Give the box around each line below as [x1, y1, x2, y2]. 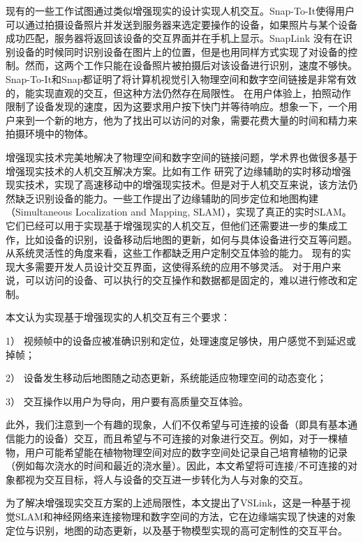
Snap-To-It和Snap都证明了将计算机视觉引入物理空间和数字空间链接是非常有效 [6, 71, 357, 86]
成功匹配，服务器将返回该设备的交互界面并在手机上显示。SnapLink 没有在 [6, 31, 343, 45]
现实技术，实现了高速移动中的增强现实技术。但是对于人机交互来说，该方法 [6, 177, 348, 192]
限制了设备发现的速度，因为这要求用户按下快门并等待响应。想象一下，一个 [6, 99, 348, 114]
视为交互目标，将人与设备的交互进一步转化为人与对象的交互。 [24, 472, 309, 486]
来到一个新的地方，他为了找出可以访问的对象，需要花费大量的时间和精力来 [15, 112, 357, 127]
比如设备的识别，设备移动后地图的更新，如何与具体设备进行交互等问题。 [24, 232, 357, 246]
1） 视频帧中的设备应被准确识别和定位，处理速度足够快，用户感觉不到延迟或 [6, 333, 356, 348]
